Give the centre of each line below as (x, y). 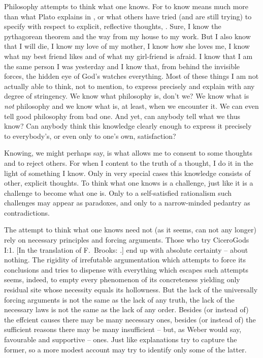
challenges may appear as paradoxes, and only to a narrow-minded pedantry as (127, 203)
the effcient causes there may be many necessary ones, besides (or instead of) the (130, 319)
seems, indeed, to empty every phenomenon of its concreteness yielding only (122, 279)
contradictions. (27, 212)
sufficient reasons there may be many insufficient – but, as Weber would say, (123, 329)
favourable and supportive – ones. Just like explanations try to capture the (121, 339)
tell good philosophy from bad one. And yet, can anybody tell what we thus (122, 116)
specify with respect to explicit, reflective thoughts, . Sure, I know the (113, 26)
